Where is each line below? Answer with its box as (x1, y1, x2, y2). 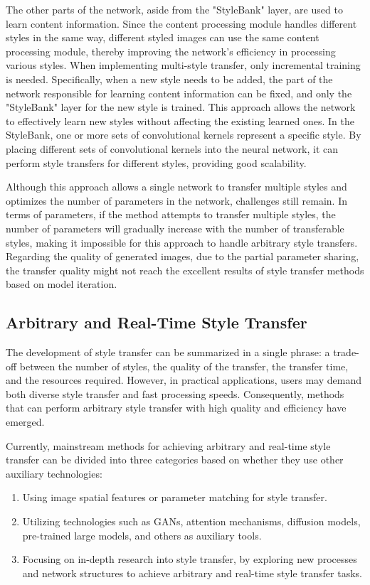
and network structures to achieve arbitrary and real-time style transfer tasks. (22, 565, 362, 580)
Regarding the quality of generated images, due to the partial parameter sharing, (6, 249, 359, 264)
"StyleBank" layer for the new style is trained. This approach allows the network (6, 100, 356, 114)
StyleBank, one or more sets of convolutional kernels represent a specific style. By (6, 127, 361, 142)
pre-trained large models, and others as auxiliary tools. (22, 527, 262, 542)
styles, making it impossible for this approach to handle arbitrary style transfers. (6, 235, 358, 249)
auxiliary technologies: (6, 466, 102, 481)
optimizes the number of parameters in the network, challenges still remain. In (6, 193, 347, 208)
